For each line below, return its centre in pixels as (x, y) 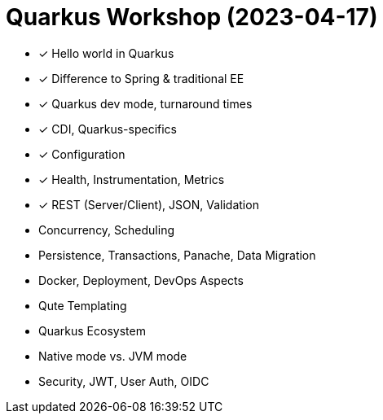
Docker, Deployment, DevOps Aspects (141, 280)
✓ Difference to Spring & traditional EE (141, 78)
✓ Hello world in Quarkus (106, 53)
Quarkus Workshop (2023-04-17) (192, 17)
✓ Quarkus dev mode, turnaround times (145, 103)
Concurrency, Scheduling (106, 230)
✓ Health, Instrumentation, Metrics (132, 179)
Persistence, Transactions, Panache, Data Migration (177, 255)
